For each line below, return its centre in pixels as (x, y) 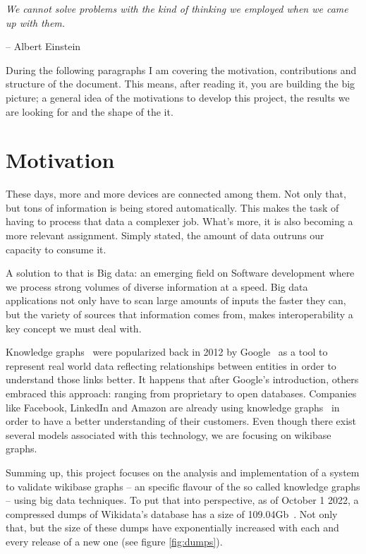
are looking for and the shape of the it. (90, 111)
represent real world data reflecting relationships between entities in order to (171, 365)
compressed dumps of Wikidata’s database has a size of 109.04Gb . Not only (172, 513)
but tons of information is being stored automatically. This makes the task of (172, 207)
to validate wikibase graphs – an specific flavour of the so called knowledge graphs (183, 486)
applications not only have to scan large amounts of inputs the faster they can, (176, 300)
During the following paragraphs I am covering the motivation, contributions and (181, 70)
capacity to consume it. (56, 249)
